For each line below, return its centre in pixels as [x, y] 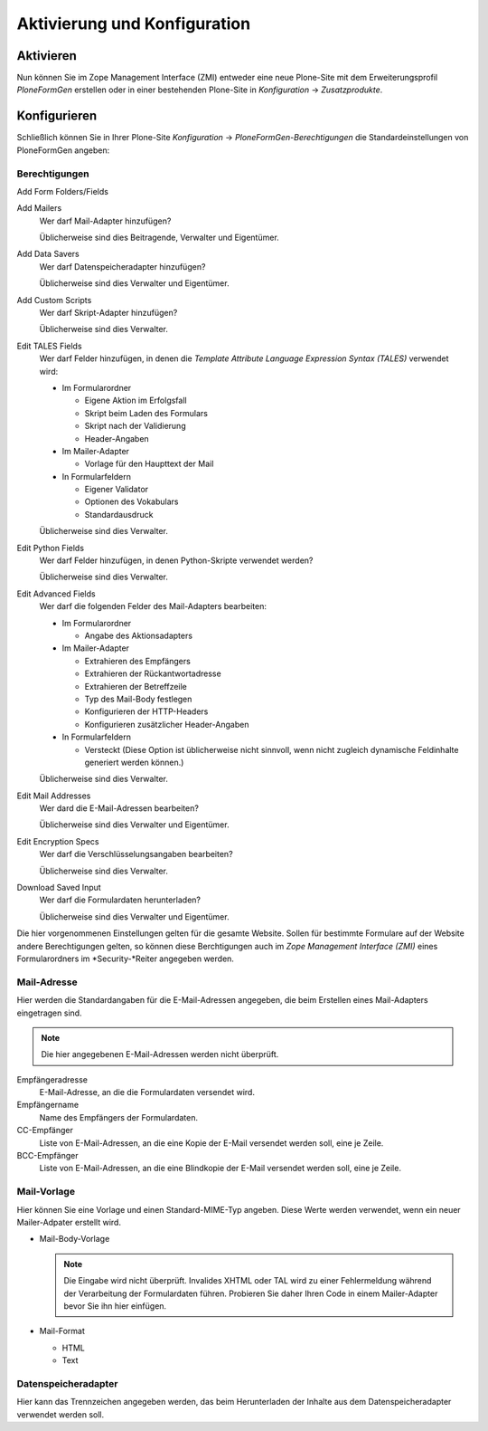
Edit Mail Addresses [54, 796]
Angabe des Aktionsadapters [139, 635]
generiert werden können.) [134, 762]
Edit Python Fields [51, 548]
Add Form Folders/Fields [62, 191]
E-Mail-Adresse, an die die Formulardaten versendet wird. [147, 1092]
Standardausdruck [119, 514]
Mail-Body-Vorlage [75, 1239]
